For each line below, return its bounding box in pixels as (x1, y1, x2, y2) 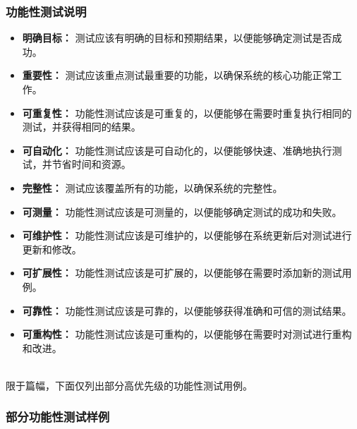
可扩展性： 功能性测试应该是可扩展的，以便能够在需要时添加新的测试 (22, 265, 342, 280)
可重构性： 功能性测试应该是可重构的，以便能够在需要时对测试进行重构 (22, 327, 352, 342)
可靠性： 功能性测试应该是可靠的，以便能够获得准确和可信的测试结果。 (22, 303, 352, 318)
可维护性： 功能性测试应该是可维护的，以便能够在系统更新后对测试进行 (22, 228, 352, 243)
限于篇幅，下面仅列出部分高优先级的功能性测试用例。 (6, 377, 253, 392)
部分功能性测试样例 (6, 408, 110, 425)
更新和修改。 (22, 241, 82, 256)
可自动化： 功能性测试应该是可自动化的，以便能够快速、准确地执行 (22, 143, 332, 157)
